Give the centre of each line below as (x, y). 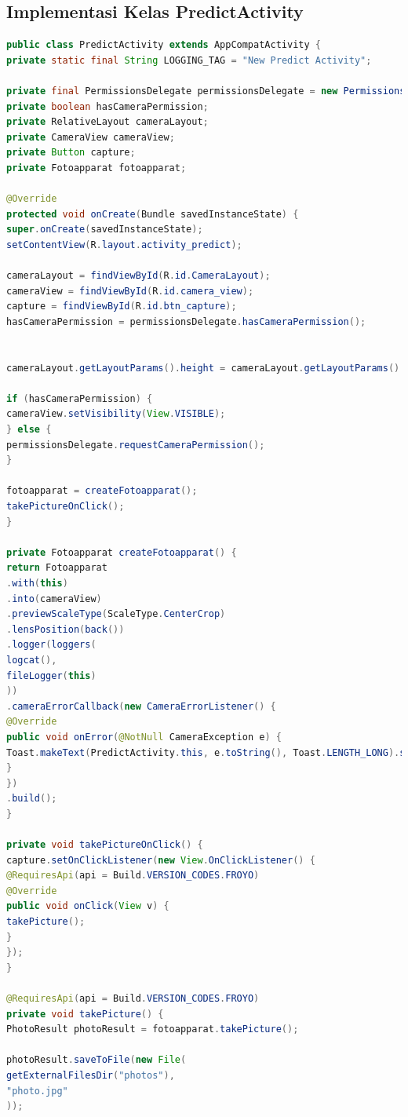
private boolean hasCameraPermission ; (107, 106)
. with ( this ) (37, 583)
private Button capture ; (71, 153)
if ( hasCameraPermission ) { (80, 398)
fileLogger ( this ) (51, 675)
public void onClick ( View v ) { (88, 906)
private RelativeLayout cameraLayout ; (107, 122)
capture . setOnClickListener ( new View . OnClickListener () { (161, 860)
